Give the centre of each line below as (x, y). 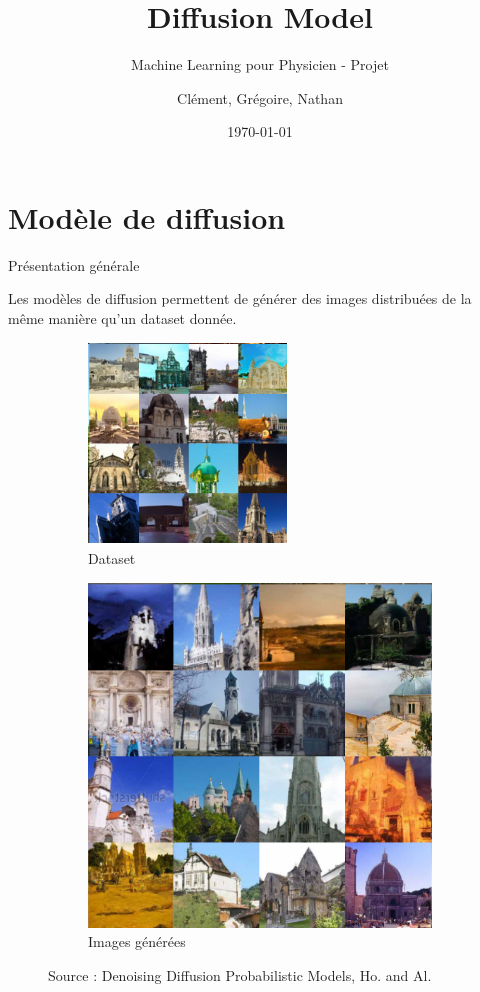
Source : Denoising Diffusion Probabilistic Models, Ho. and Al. (240, 974)
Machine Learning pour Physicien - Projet (260, 64)
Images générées (137, 941)
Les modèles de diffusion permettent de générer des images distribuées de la (240, 298)
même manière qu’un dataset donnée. (122, 318)
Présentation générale (74, 264)
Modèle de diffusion (147, 216)
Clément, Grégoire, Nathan (260, 97)
